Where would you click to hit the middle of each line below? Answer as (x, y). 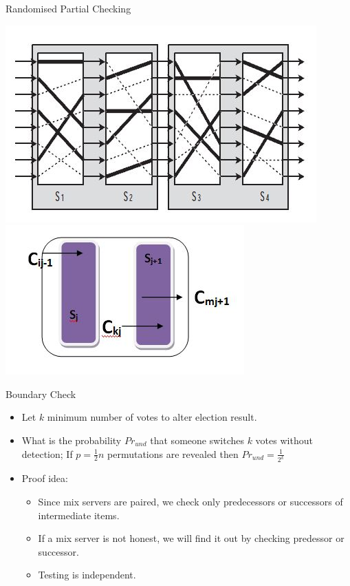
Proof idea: (45, 478)
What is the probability (72, 440)
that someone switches (197, 440)
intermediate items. (79, 515)
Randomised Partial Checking (68, 8)
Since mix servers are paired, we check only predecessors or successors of (190, 502)
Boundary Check (41, 394)
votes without (284, 440)
